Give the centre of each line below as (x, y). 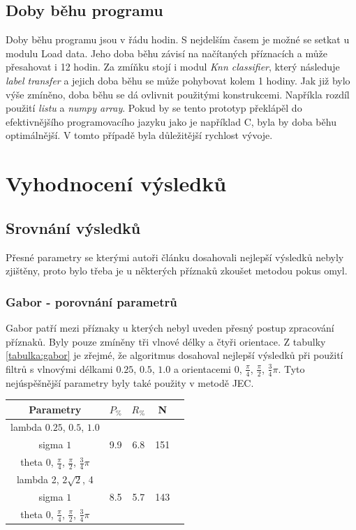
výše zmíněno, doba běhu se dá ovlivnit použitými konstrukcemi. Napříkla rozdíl (178, 94)
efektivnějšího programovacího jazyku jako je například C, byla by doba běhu (171, 121)
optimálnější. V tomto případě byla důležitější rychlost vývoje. (139, 135)
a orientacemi (202, 368)
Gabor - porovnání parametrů (91, 301)
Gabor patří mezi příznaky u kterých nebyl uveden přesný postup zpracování (170, 327)
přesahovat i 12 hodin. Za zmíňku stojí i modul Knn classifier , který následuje (173, 67)
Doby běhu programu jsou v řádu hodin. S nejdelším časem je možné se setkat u (178, 39)
